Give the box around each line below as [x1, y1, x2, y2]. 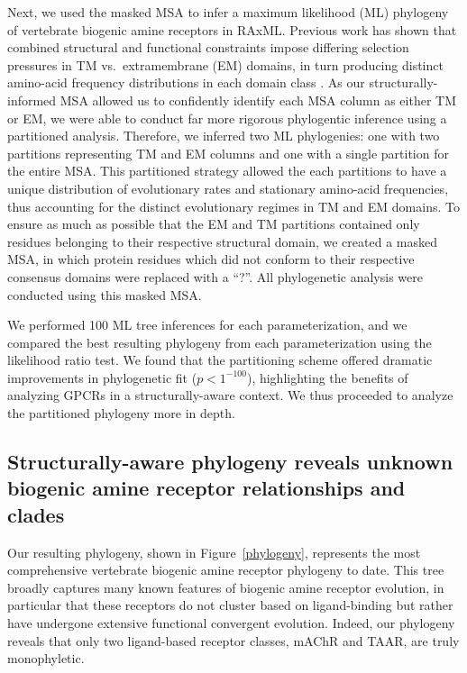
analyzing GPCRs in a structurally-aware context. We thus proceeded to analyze [7, 386, 453, 405]
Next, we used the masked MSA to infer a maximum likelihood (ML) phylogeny [7, 3, 449, 21]
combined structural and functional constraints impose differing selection [7, 38, 409, 57]
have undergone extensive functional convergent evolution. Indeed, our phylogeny [7, 614, 455, 632]
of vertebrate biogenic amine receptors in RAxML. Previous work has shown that [7, 20, 457, 39]
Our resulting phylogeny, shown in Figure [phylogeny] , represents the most [7, 542, 421, 561]
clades [7, 500, 65, 528]
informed [7, 90, 57, 109]
